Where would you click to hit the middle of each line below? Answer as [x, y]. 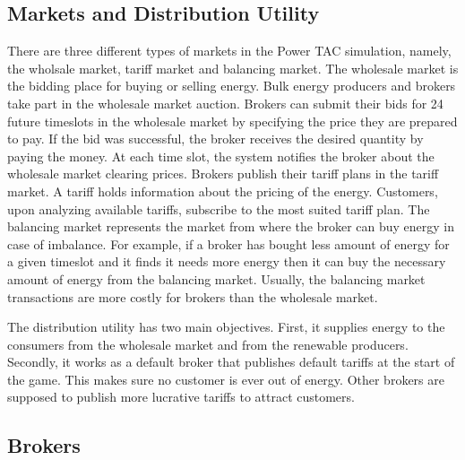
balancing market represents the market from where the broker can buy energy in [231, 226]
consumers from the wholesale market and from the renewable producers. [208, 344]
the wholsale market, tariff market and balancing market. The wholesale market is [233, 68]
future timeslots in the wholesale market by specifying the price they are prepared [232, 121]
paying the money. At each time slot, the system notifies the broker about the [221, 156]
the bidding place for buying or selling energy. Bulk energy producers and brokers [232, 86]
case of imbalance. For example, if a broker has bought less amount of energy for [228, 243]
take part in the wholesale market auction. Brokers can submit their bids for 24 [225, 103]
